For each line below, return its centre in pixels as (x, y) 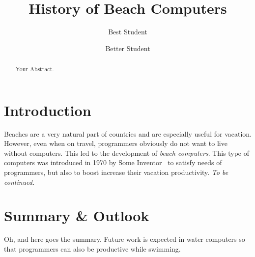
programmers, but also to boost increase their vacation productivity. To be (116, 172)
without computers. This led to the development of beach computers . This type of (127, 153)
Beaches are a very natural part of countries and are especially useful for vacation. (128, 133)
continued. (19, 182)
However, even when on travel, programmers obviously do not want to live (116, 143)
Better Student (128, 48)
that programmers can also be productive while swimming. (92, 248)
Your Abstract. (35, 69)
